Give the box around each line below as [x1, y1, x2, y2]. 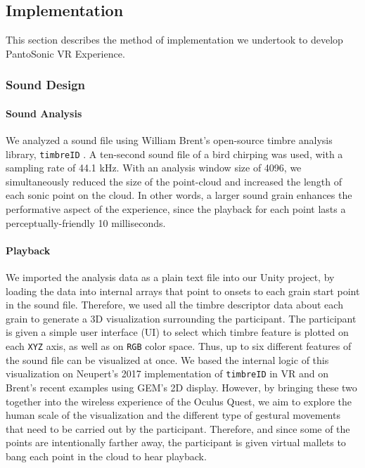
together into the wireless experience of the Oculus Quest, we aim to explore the [6, 394, 352, 408]
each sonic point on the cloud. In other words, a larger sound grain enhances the [6, 188, 352, 202]
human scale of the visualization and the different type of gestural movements [6, 408, 340, 422]
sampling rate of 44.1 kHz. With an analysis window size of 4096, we [6, 160, 302, 175]
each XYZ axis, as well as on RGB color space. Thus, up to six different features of [6, 339, 352, 353]
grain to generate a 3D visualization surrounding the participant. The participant [6, 311, 357, 325]
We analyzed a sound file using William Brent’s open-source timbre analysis [6, 133, 333, 148]
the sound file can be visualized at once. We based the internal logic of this [6, 352, 329, 367]
